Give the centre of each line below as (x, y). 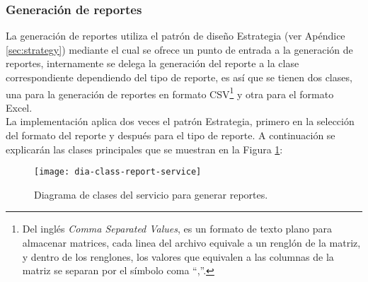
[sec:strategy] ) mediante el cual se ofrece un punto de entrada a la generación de (179, 49)
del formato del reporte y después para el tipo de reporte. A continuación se (171, 135)
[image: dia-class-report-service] (118, 172)
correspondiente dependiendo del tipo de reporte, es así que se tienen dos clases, (179, 77)
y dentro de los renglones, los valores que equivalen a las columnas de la (178, 256)
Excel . (19, 107)
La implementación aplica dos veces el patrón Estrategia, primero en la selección (180, 121)
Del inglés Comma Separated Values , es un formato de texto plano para (177, 229)
